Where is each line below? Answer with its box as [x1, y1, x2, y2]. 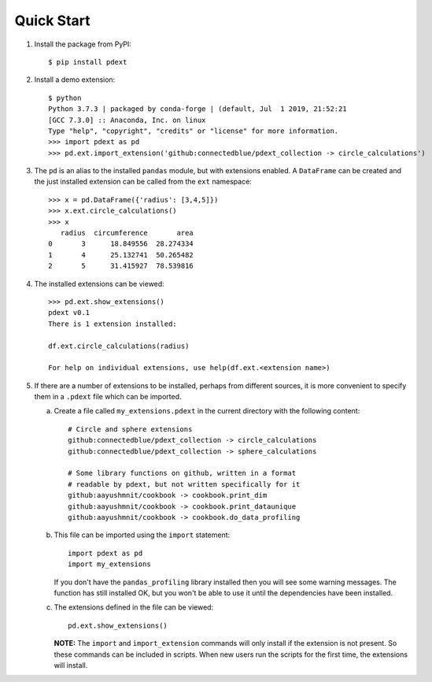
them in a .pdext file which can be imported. [34, 392, 182, 402]
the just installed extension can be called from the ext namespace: [34, 177, 252, 187]
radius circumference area [60, 228, 194, 238]
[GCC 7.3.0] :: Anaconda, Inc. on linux [48, 115, 206, 124]
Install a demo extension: [34, 75, 116, 84]
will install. [54, 660, 88, 669]
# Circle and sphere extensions [68, 424, 193, 433]
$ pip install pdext [48, 57, 127, 66]
